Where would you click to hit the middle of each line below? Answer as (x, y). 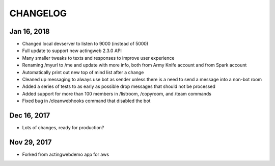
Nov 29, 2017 (31, 142)
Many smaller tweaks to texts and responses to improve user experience (98, 58)
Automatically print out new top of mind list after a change (83, 72)
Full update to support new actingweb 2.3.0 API (72, 51)
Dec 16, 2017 (30, 115)
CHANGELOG (38, 13)
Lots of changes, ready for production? (63, 128)
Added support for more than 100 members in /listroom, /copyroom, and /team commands (117, 93)
